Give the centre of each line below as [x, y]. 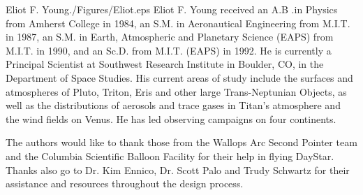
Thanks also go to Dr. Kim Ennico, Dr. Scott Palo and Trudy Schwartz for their [178, 169]
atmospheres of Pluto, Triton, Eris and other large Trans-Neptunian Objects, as [176, 91]
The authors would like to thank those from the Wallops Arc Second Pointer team [181, 142]
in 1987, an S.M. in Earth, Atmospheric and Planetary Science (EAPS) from [170, 37]
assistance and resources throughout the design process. [125, 183]
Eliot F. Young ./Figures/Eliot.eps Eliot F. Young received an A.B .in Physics [172, 9]
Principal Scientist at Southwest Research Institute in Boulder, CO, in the [165, 64]
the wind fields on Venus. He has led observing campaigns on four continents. [171, 118]
